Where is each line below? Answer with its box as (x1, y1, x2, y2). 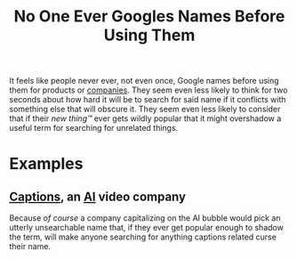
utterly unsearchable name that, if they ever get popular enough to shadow (9, 223, 285, 233)
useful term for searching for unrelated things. (9, 123, 179, 134)
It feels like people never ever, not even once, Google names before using (9, 76, 279, 86)
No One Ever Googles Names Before (13, 6, 285, 27)
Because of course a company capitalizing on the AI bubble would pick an (9, 213, 281, 223)
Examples (9, 154, 84, 174)
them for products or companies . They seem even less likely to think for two (9, 85, 288, 95)
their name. (9, 241, 52, 252)
